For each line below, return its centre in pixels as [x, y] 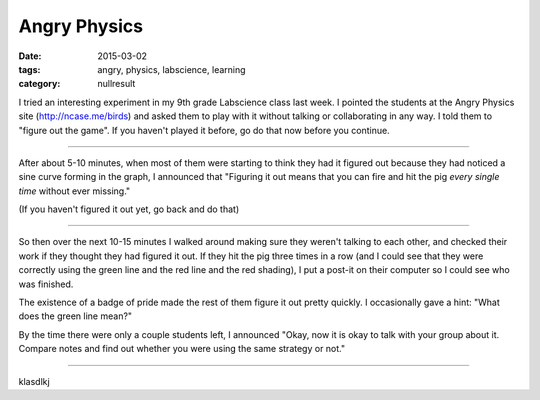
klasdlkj [34, 381]
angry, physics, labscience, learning [171, 69]
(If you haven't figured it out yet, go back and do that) [129, 209]
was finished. [46, 284]
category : [39, 84]
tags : [29, 69]
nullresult [116, 84]
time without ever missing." [74, 191]
